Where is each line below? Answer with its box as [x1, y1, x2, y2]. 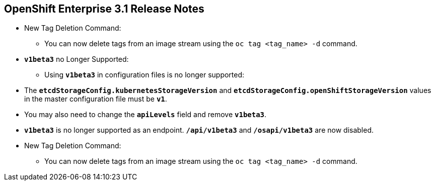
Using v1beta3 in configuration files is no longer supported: [44, 70, 245, 79]
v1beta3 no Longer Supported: [24, 55, 129, 64]
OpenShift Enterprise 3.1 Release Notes [4, 3, 204, 15]
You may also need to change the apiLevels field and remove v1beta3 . [24, 110, 267, 119]
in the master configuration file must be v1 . [24, 95, 167, 104]
